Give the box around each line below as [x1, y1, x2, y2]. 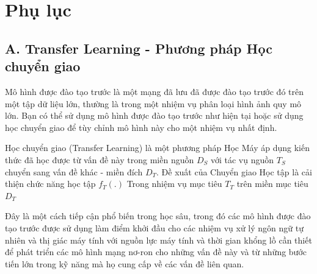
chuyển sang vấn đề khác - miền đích [5, 165, 143, 178]
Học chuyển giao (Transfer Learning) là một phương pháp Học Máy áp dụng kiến [5, 141, 310, 154]
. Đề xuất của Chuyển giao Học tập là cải [156, 165, 312, 178]
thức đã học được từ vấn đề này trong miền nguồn [5, 153, 194, 166]
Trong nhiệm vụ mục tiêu [126, 177, 222, 190]
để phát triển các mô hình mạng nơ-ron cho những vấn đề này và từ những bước [5, 245, 307, 258]
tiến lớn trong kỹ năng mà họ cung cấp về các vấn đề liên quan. [5, 257, 244, 270]
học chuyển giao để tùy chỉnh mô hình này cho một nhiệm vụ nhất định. [5, 121, 277, 133]
